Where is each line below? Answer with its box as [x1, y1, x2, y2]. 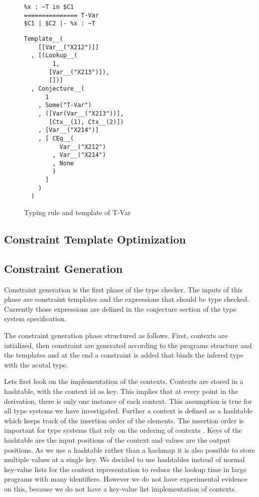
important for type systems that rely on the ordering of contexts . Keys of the [4, 425, 242, 435]
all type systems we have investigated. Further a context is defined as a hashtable [4, 405, 253, 416]
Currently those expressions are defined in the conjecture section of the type [4, 303, 237, 314]
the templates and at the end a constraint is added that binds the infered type [4, 350, 244, 360]
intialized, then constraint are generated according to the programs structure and [4, 340, 252, 350]
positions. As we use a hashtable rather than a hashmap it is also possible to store [4, 444, 255, 455]
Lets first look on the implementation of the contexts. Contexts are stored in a [4, 376, 244, 386]
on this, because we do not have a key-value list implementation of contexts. [4, 483, 237, 494]
